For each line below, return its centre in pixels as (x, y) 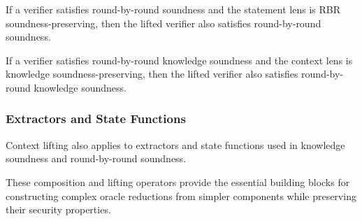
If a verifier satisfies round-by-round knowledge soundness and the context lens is (179, 60)
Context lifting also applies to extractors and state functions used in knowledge (175, 144)
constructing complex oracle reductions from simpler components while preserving (181, 195)
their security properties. (58, 209)
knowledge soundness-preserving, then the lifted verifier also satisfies (152, 74)
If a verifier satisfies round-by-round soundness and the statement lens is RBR (173, 9)
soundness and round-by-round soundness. (96, 158)
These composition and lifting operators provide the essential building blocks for (178, 181)
